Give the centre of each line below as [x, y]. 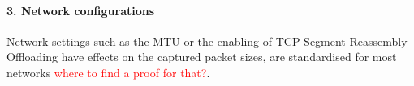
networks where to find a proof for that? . [108, 72]
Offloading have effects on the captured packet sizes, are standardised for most [202, 57]
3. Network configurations [81, 10]
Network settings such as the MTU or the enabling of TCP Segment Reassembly [207, 41]
